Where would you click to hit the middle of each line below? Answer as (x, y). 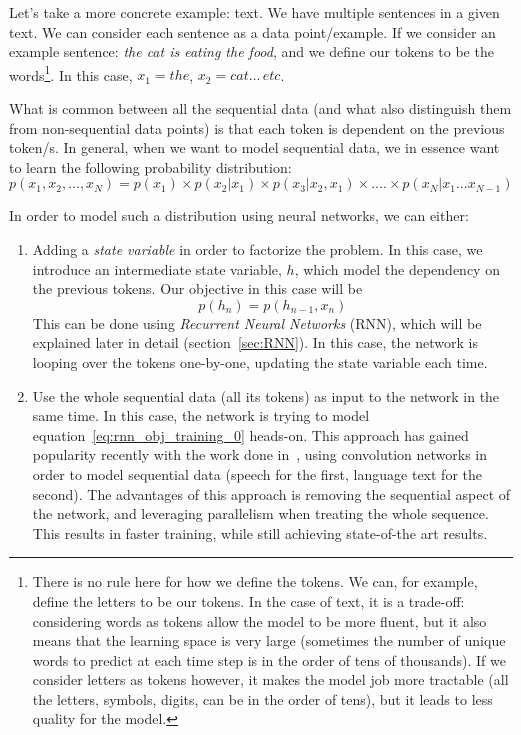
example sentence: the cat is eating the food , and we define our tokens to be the (251, 51)
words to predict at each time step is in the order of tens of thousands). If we (269, 659)
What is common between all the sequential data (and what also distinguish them (260, 108)
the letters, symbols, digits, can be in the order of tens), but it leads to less (262, 698)
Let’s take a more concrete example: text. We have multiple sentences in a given (254, 12)
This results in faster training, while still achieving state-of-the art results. (260, 532)
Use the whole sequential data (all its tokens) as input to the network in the (266, 395)
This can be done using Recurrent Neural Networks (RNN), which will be (257, 322)
